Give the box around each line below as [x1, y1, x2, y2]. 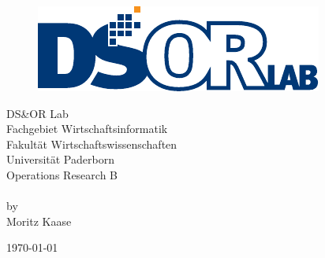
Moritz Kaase [6, 212, 72, 229]
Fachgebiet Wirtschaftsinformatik [6, 120, 168, 137]
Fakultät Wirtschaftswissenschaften [6, 135, 177, 152]
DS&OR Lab [6, 105, 69, 121]
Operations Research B [6, 166, 118, 182]
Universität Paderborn [6, 151, 114, 168]
